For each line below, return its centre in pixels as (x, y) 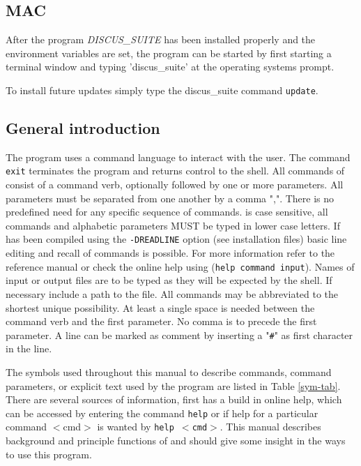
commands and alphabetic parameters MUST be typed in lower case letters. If (173, 225)
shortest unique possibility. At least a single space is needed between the (160, 307)
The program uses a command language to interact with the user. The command (178, 157)
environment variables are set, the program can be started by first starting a (169, 53)
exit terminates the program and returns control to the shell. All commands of (175, 171)
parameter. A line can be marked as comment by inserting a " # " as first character (179, 335)
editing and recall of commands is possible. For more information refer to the (170, 253)
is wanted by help (136, 427)
